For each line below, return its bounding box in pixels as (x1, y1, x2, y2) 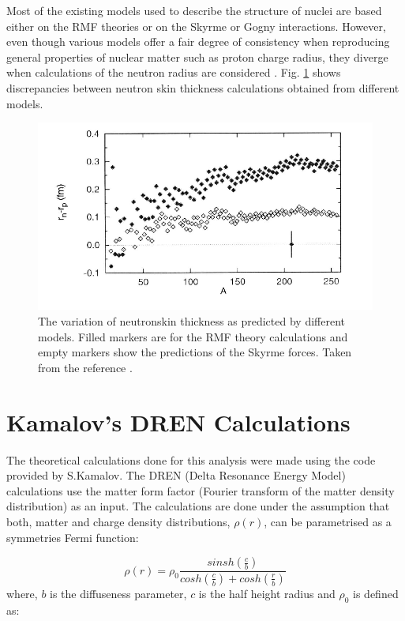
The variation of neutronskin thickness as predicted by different (38, 313, 345, 329)
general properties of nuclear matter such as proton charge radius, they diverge (6, 48, 388, 65)
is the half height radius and (198, 585, 336, 601)
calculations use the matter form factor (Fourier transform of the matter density (6, 482, 395, 499)
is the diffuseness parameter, (50, 585, 187, 601)
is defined (353, 585, 399, 601)
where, (6, 585, 38, 601)
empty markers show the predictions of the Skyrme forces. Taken (38, 344, 352, 360)
